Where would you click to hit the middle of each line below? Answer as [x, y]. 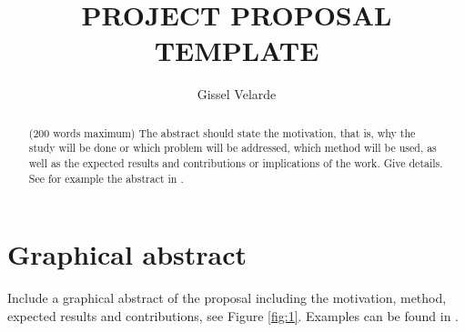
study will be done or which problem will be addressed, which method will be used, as [232, 148]
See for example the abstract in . [106, 178]
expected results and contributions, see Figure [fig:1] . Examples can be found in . [233, 315]
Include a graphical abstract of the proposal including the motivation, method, [227, 298]
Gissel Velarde [237, 94]
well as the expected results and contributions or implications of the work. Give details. [236, 163]
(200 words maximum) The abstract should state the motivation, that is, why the [222, 132]
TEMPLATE [237, 50]
